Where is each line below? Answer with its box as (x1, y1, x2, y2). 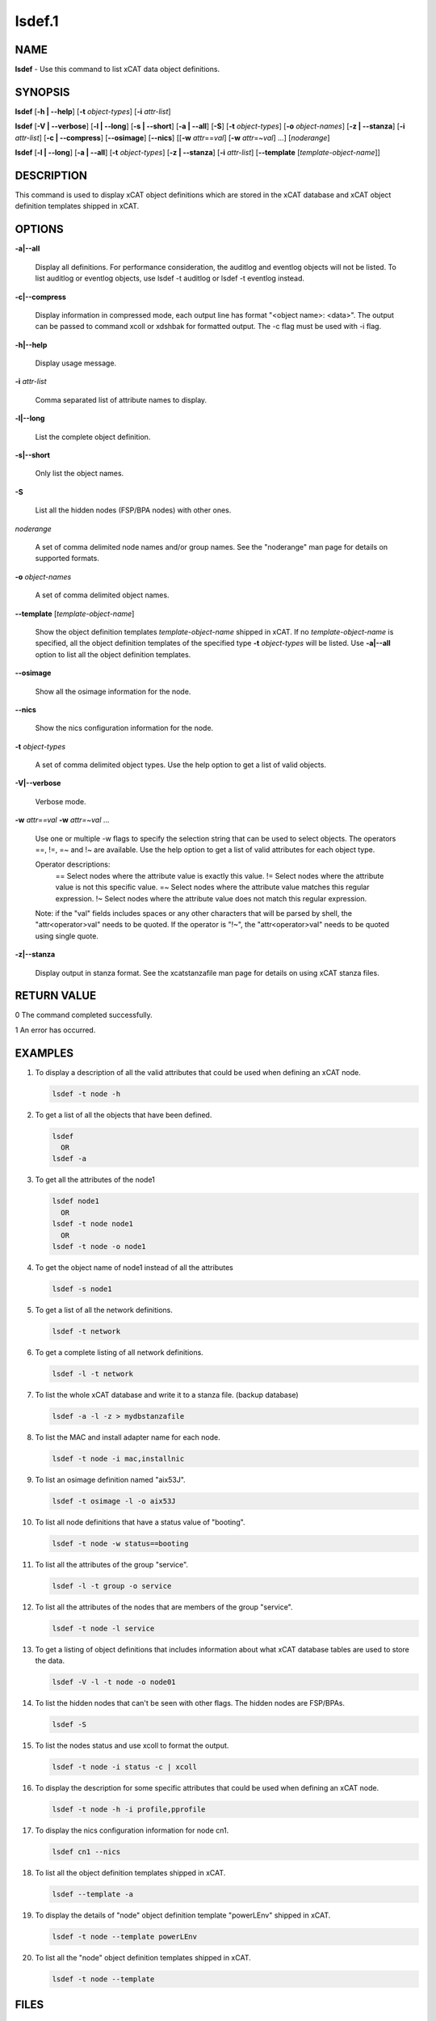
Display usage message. (35, 358, 117, 368)
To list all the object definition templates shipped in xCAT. (35, 1867, 226, 1877)
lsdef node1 (52, 1196, 100, 1206)
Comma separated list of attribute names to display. (35, 394, 208, 404)
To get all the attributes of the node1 (35, 1175, 155, 1184)
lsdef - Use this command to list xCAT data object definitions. (15, 65, 220, 74)
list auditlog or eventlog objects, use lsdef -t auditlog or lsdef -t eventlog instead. (35, 273, 305, 283)
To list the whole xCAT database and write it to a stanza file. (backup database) (35, 1390, 299, 1399)
